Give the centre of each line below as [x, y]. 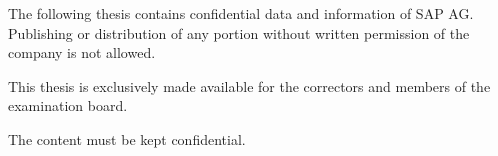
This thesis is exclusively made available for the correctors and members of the [249, 85]
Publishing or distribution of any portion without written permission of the [239, 32]
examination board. [68, 105]
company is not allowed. [82, 52]
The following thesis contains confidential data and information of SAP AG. [241, 13]
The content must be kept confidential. [127, 138]
